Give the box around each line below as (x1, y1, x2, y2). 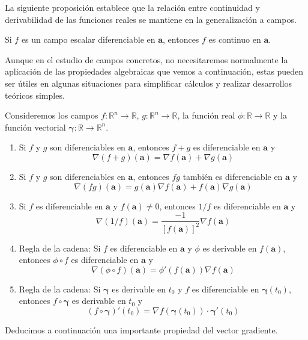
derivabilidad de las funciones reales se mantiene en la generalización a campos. (5, 13, 297, 25)
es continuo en (208, 33, 261, 46)
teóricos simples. (5, 88, 65, 101)
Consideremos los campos (5, 109, 98, 122)
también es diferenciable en (183, 170, 283, 182)
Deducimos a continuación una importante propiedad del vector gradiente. (5, 323, 278, 336)
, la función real (177, 109, 235, 122)
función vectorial (5, 120, 66, 133)
